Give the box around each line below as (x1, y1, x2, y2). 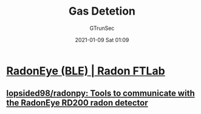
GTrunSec (89, 24, 115, 32)
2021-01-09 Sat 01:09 (75, 36, 129, 43)
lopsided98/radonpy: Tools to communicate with (6, 88, 196, 99)
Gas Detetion (69, 4, 135, 18)
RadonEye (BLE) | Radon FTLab (6, 64, 165, 77)
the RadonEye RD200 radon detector (6, 98, 148, 108)
